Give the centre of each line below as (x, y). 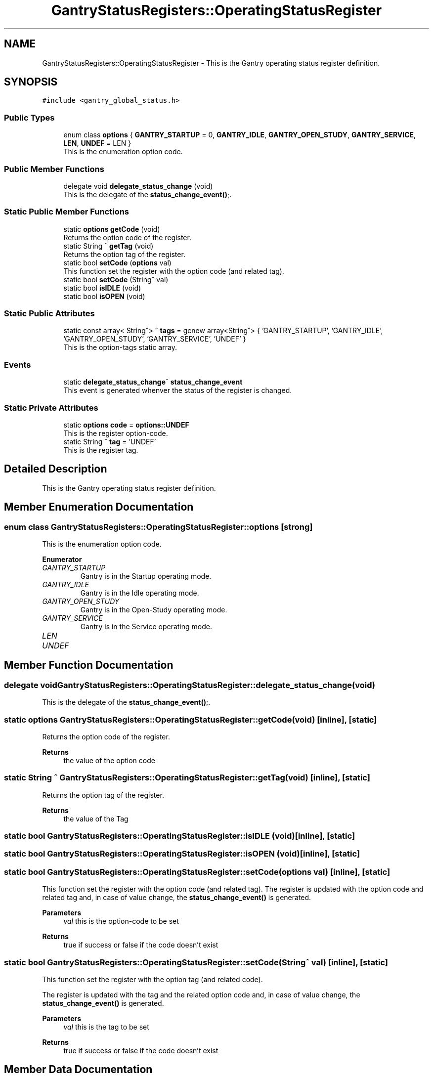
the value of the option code (109, 760)
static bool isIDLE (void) (102, 288)
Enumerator (62, 559)
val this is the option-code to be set (121, 921)
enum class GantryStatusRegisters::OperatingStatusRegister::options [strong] (158, 527)
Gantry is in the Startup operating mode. (146, 576)
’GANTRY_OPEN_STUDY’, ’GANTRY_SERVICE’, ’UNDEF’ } (155, 339)
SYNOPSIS (31, 82)
